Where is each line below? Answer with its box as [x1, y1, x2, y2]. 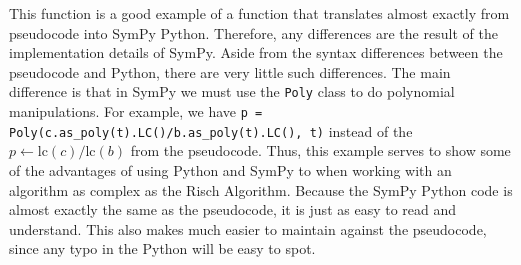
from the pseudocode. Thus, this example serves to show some [130, 140, 511, 161]
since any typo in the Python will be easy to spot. [9, 238, 316, 259]
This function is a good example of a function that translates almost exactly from [9, 3, 510, 23]
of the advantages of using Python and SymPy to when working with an [9, 159, 452, 180]
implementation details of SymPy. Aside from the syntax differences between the [9, 42, 503, 63]
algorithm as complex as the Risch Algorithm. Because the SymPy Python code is [9, 179, 513, 200]
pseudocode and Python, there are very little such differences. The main [9, 61, 451, 82]
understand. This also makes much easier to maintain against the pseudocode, [9, 218, 487, 239]
